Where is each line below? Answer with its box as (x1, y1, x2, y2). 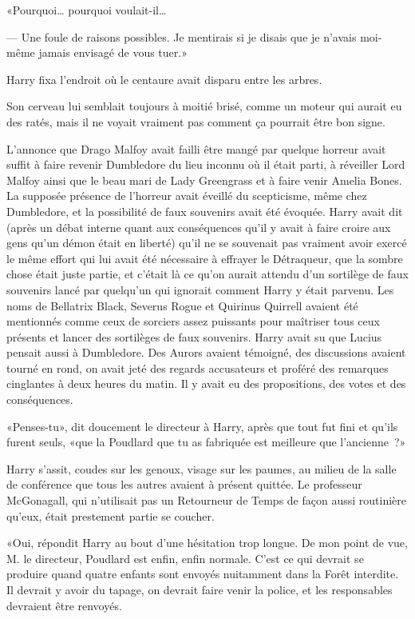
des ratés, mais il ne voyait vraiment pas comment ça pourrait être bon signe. (6, 113, 385, 130)
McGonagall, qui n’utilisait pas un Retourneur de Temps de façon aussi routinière (6, 492, 406, 509)
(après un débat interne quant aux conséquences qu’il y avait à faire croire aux (6, 218, 391, 235)
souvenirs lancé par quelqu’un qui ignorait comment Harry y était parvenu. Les (6, 281, 394, 298)
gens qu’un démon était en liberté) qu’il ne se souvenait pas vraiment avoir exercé (6, 234, 407, 251)
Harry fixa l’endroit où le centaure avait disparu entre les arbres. (6, 70, 322, 87)
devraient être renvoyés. (6, 597, 122, 613)
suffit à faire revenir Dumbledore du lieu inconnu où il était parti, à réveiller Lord (6, 156, 405, 173)
